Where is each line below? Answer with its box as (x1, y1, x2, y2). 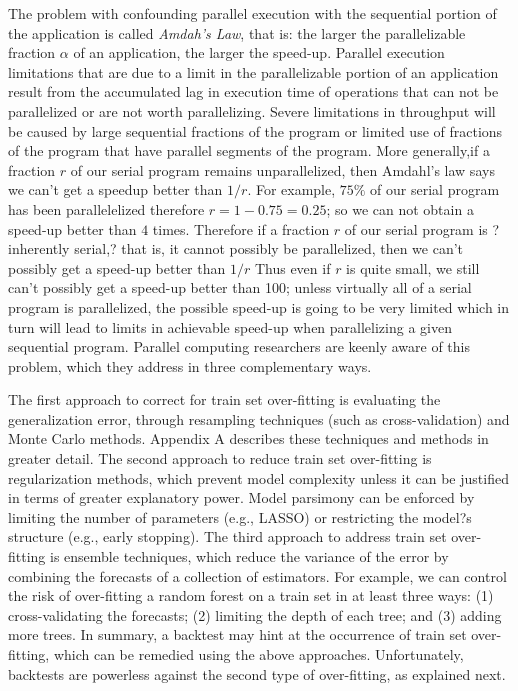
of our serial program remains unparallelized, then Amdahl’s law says (70, 159, 495, 180)
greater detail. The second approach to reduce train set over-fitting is (8, 448, 432, 469)
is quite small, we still (346, 257, 480, 278)
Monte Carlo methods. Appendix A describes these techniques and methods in (8, 428, 489, 449)
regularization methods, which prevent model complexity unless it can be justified (8, 467, 509, 488)
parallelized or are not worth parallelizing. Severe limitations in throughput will (8, 100, 496, 121)
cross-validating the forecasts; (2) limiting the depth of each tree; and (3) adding (8, 604, 502, 625)
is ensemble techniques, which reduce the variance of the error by (50, 546, 449, 567)
